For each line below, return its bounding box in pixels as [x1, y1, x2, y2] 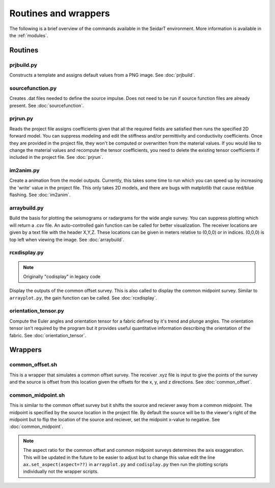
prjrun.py [9, 115, 34, 122]
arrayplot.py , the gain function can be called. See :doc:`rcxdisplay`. [9, 294, 157, 301]
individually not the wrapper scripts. [23, 469, 99, 475]
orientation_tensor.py [9, 307, 65, 314]
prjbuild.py [9, 61, 38, 68]
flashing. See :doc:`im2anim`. [9, 192, 71, 198]
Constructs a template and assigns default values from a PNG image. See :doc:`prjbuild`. [9, 72, 196, 78]
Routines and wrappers [9, 8, 111, 19]
